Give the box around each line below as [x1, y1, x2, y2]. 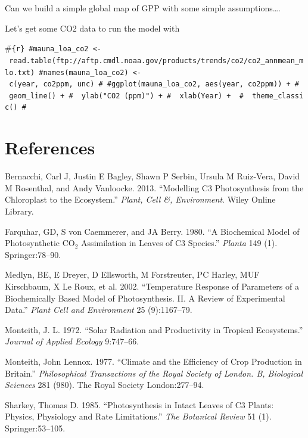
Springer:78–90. [5, 248, 61, 260]
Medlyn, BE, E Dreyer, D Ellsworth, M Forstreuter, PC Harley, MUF [5, 268, 260, 281]
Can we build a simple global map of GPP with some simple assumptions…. [5, 2, 281, 14]
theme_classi [252, 91, 304, 100]
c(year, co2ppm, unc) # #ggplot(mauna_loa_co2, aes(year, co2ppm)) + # [9, 80, 299, 89]
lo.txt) [5, 68, 35, 77]
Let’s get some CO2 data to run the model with [5, 21, 180, 34]
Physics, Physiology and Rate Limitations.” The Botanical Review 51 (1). [5, 410, 272, 423]
